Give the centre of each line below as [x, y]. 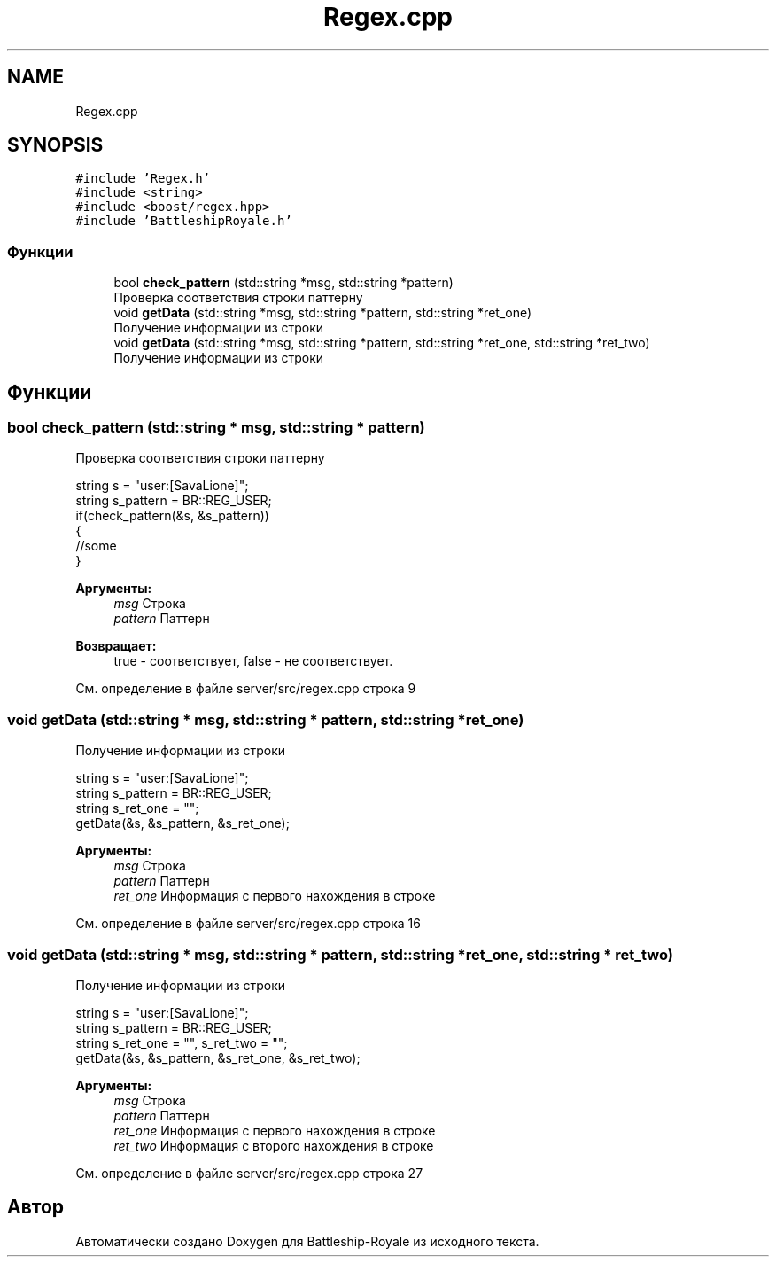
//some [96, 546]
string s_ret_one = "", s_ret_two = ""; [182, 1042]
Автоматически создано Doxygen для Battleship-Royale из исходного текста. [307, 1241]
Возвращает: [116, 646]
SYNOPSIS [55, 145]
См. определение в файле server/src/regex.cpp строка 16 [248, 924]
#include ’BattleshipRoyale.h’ [184, 221]
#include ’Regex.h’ [143, 179]
